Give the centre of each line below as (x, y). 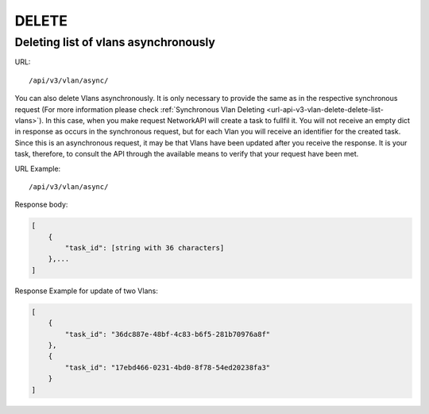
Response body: (41, 205)
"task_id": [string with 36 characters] (145, 248)
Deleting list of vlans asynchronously (115, 42)
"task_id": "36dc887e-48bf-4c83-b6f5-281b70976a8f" (168, 334)
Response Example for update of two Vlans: (86, 291)
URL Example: (38, 168)
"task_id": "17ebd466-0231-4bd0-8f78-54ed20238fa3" (168, 367)
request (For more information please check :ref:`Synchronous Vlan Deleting (140, 109)
